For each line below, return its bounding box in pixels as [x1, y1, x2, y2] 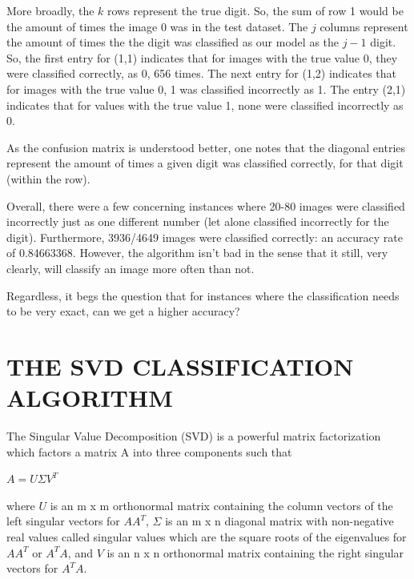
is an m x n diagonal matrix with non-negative [165, 513, 394, 529]
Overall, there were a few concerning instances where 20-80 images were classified [6, 197, 405, 214]
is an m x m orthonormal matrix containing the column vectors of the [50, 497, 393, 513]
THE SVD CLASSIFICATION [6, 349, 354, 382]
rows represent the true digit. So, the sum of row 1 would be [107, 2, 404, 18]
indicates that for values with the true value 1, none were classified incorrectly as [6, 96, 404, 113]
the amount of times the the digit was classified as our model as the [6, 34, 340, 50]
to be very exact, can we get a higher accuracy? [6, 303, 240, 320]
